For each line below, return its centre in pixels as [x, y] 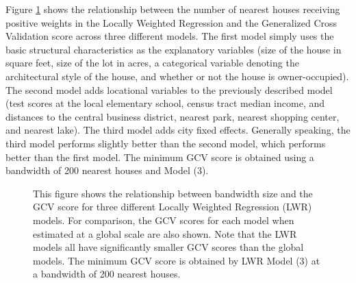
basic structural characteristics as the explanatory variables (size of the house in [174, 49]
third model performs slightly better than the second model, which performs [166, 143]
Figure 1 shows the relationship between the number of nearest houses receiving [173, 9]
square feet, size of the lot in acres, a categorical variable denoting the [152, 63]
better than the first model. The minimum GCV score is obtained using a [160, 157]
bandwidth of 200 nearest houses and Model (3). [107, 170]
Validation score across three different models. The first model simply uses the [170, 36]
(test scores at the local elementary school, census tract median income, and [165, 103]
